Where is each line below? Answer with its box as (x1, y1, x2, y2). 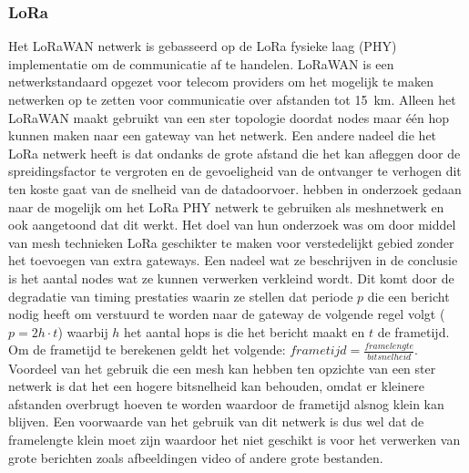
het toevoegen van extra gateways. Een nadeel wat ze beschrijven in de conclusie (8, 251, 458, 270)
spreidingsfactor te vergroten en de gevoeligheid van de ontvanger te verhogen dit (8, 161, 462, 180)
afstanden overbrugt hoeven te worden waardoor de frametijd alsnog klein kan (8, 394, 444, 413)
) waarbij (57, 322, 108, 341)
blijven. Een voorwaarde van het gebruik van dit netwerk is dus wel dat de (8, 412, 424, 431)
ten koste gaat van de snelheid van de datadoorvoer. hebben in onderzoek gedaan (8, 179, 462, 198)
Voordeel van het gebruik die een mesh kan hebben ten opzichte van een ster (8, 358, 436, 377)
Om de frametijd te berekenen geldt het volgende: (8, 340, 286, 359)
